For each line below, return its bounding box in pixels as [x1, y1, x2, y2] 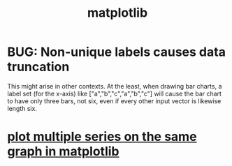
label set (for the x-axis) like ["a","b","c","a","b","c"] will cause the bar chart [7, 89, 222, 98]
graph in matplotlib [7, 144, 119, 160]
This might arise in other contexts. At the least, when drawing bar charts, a [7, 82, 222, 90]
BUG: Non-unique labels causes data [7, 44, 226, 60]
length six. [7, 104, 37, 112]
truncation [7, 59, 70, 75]
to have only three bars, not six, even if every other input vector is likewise [7, 96, 222, 105]
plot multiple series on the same [7, 129, 197, 144]
